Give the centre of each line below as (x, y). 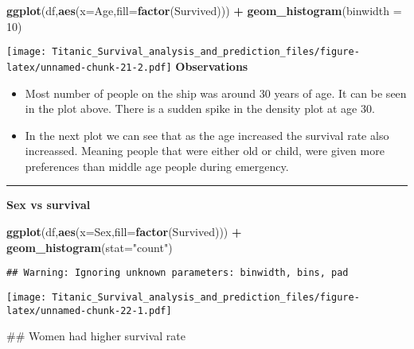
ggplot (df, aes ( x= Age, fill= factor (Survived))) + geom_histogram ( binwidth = (204, 10)
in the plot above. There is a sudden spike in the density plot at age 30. (200, 109)
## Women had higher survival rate (96, 336)
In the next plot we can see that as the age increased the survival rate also (207, 135)
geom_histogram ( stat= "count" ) (90, 247)
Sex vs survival (49, 205)
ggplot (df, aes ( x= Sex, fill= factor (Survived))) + (124, 232)
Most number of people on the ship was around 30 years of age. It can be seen (216, 93)
